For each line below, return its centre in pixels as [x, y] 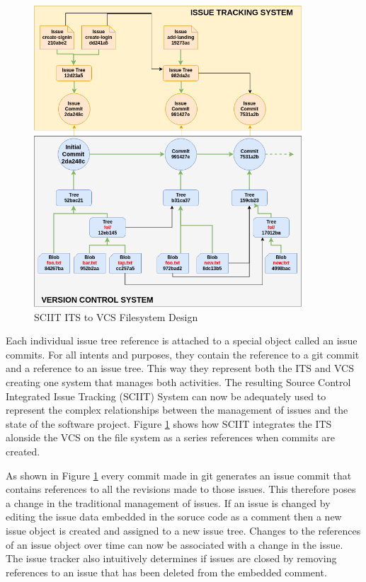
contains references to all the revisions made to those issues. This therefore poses [181, 489]
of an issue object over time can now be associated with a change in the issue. [175, 544]
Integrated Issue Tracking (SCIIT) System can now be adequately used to [166, 396]
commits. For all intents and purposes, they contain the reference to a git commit [183, 354]
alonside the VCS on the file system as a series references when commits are [170, 437]
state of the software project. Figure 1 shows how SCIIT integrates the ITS [169, 423]
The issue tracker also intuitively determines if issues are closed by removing [171, 558]
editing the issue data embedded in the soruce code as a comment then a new [174, 517]
